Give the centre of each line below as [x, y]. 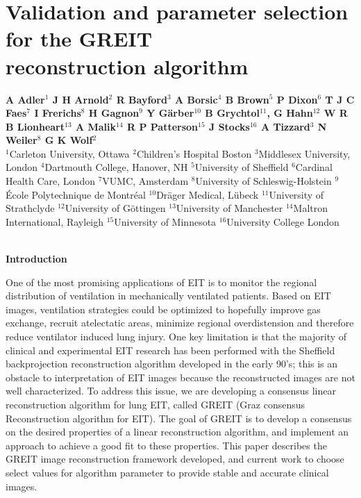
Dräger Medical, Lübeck [208, 194]
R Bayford [142, 99]
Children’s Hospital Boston [194, 153]
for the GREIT [79, 39]
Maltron [310, 208]
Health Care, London [50, 181]
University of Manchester [229, 208]
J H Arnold [81, 99]
